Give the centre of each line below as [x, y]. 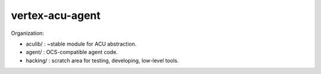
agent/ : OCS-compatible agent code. [72, 52]
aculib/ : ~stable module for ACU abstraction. [81, 44]
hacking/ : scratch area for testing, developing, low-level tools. [102, 60]
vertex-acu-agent [56, 15]
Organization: [28, 33]
